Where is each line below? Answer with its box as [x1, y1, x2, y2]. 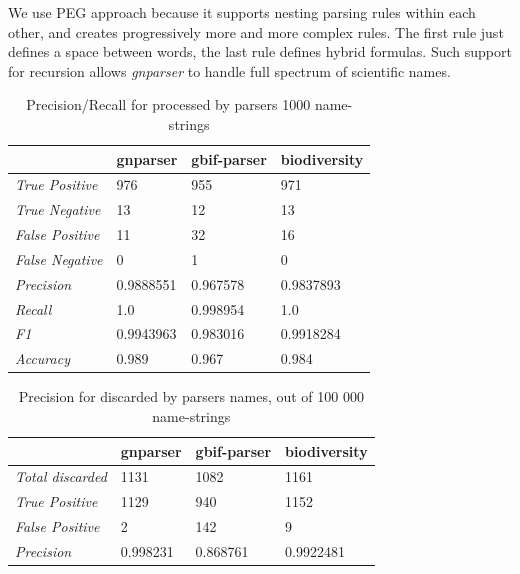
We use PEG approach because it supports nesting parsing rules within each [8, 2, 476, 22]
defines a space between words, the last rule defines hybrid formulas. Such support [8, 41, 512, 62]
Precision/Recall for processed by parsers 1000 [26, 94, 311, 115]
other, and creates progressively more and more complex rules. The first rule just [8, 21, 504, 42]
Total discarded [15, 466, 107, 487]
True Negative [15, 199, 101, 220]
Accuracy [15, 348, 70, 369]
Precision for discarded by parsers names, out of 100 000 [18, 386, 364, 407]
